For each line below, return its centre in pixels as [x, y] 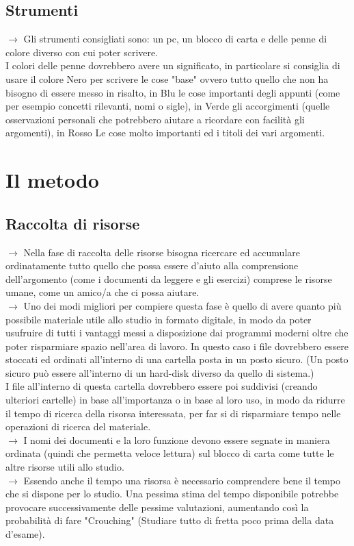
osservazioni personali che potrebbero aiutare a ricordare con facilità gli [155, 119]
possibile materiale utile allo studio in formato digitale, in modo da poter [159, 319]
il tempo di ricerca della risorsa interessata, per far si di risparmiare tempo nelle [173, 413]
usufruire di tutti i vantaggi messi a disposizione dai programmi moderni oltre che [177, 333]
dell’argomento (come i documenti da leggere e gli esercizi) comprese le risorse [169, 278]
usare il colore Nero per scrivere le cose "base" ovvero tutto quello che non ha [167, 78]
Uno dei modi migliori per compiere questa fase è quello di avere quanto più [182, 305]
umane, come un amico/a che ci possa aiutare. [103, 292]
